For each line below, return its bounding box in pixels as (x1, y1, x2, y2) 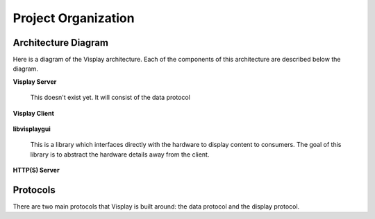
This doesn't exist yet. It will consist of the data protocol (30, 94, 191, 102)
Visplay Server (12, 77, 57, 86)
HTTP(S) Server (12, 166, 60, 175)
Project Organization (12, 10, 135, 26)
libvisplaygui (12, 125, 51, 133)
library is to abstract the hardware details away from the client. (30, 150, 210, 159)
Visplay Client (12, 109, 55, 117)
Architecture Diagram (12, 37, 109, 49)
